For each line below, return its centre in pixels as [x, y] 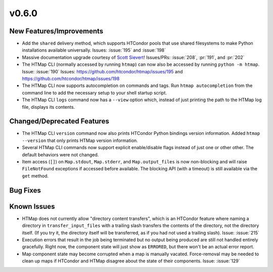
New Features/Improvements [56, 31]
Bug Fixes [25, 190]
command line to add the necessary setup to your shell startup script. [94, 93]
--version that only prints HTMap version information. [80, 140]
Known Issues [32, 207]
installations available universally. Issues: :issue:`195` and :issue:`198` [94, 50]
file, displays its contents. [49, 107]
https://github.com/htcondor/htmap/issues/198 [71, 79]
